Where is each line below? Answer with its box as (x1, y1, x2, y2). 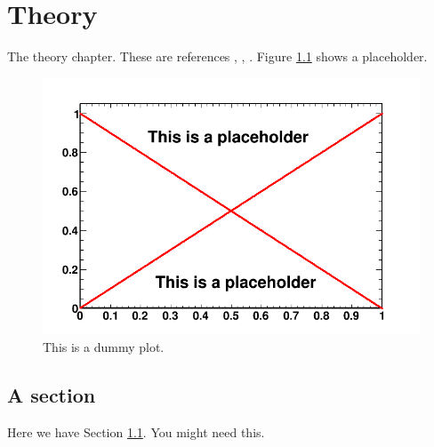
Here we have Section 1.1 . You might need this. (7, 422, 265, 441)
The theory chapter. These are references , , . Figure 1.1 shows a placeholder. (7, 47, 428, 66)
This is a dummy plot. (43, 338, 165, 356)
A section (7, 381, 96, 409)
